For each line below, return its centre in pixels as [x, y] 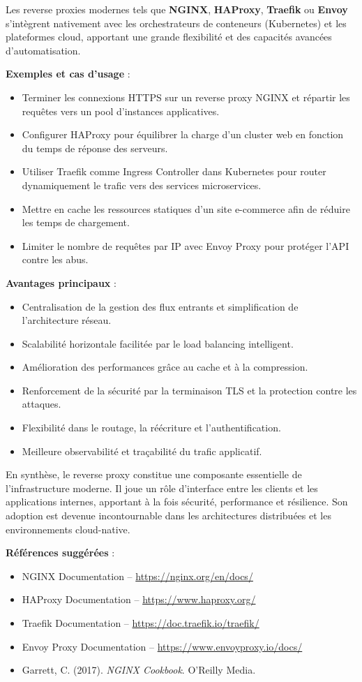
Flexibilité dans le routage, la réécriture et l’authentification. [151, 428]
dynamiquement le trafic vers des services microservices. [142, 185]
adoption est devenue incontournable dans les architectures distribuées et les [168, 516]
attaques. [42, 404]
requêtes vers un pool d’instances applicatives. [121, 111]
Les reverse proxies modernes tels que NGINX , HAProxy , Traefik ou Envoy [177, 9]
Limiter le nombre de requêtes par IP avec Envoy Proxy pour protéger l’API [186, 245]
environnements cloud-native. [68, 529]
